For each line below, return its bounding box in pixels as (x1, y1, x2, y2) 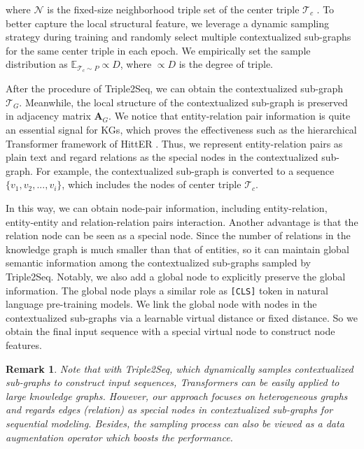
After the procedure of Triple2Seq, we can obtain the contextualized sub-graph (6, 81, 344, 96)
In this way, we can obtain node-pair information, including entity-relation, (6, 200, 328, 215)
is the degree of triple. (178, 57, 274, 71)
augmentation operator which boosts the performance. (6, 429, 233, 444)
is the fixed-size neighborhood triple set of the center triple (47, 2, 300, 16)
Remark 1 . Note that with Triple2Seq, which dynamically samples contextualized (6, 361, 353, 376)
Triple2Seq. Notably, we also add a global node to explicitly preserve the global (6, 269, 346, 283)
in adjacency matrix (6, 108, 91, 123)
